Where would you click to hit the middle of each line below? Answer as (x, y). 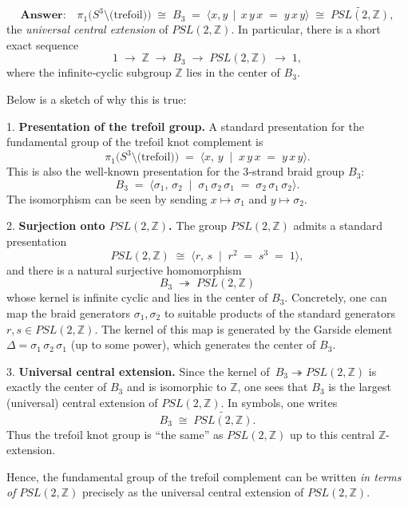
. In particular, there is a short (306, 29)
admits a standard (338, 225)
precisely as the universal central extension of (193, 492)
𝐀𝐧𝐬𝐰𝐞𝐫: (43, 16)
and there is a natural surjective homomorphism (124, 269)
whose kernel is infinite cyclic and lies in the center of (137, 297)
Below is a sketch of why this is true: (97, 99)
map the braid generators (68, 312)
